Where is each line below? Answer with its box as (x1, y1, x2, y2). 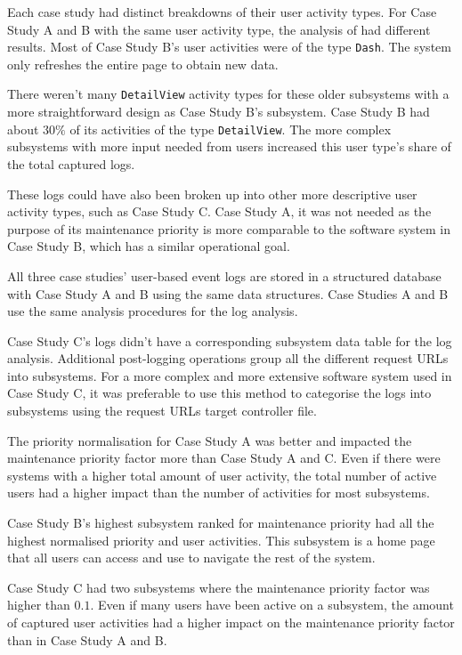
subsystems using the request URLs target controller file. (7, 401, 317, 420)
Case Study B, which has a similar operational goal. (7, 237, 290, 255)
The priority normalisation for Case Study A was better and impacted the (7, 431, 412, 449)
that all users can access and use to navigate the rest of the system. (7, 548, 376, 567)
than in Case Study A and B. (7, 630, 167, 649)
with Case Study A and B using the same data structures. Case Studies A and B (7, 284, 449, 303)
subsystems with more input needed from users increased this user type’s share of (7, 137, 451, 156)
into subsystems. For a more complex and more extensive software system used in (7, 366, 452, 384)
